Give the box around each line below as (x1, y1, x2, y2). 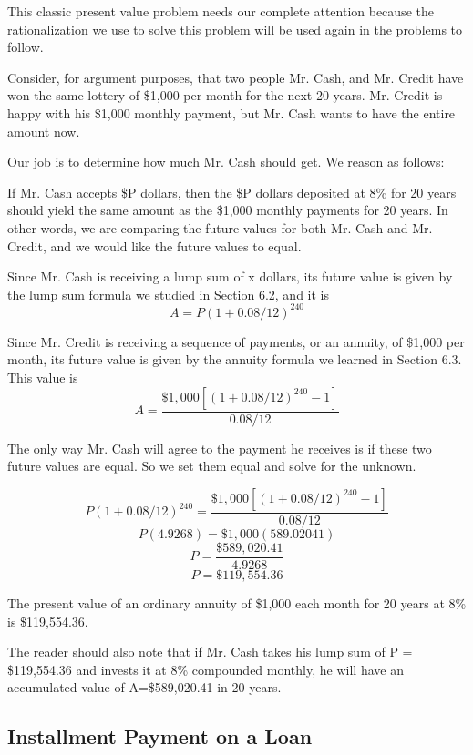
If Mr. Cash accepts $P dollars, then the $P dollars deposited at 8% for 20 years (7, 182, 457, 201)
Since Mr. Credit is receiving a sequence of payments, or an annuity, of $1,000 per (7, 332, 465, 351)
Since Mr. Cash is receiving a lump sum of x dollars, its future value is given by (7, 267, 453, 286)
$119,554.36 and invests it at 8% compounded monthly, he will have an (7, 659, 404, 678)
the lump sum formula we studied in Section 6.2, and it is (7, 284, 329, 303)
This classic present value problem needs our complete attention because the (7, 2, 434, 20)
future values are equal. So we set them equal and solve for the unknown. (7, 456, 416, 475)
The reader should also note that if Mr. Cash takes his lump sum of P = (7, 642, 413, 661)
